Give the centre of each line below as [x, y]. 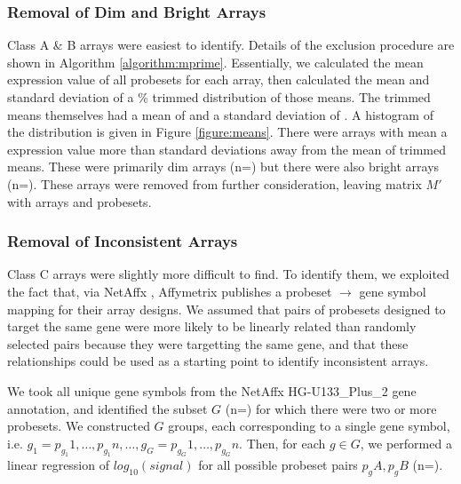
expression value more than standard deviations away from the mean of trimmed [227, 149]
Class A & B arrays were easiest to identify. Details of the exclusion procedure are [231, 45]
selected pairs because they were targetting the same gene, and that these [208, 343]
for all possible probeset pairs [278, 465]
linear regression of [58, 465]
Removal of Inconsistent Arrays [123, 241]
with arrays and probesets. [79, 201]
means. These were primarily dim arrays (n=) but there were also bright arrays [223, 167]
